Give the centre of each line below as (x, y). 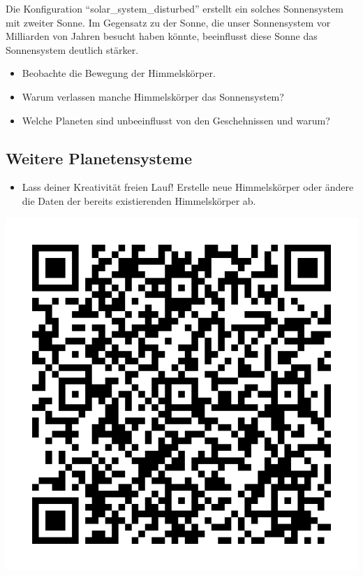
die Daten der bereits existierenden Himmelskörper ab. (139, 200)
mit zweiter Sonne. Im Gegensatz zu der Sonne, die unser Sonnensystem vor (168, 22)
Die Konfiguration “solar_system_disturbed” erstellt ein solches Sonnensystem (175, 8)
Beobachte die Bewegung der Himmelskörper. (119, 73)
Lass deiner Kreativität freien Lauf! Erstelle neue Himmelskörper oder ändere (188, 187)
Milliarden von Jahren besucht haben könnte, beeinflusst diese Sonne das (162, 36)
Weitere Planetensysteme (99, 158)
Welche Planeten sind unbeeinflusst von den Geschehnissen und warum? (176, 120)
